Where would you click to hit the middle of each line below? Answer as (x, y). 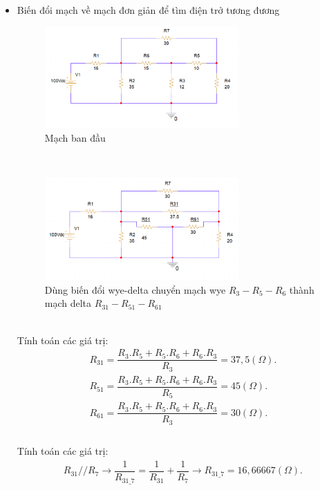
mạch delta (68, 303)
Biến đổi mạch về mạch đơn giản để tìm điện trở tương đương (148, 10)
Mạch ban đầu (75, 137)
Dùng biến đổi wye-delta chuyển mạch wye (135, 289)
